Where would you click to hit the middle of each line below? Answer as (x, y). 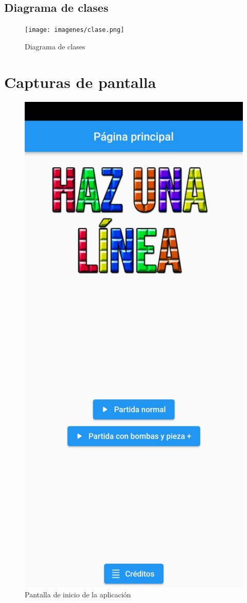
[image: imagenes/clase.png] (75, 30)
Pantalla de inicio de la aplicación (78, 595)
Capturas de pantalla (80, 82)
